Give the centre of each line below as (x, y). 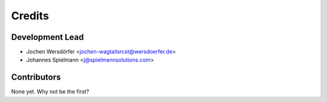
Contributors (36, 78)
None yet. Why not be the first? (50, 92)
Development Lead (48, 37)
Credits (30, 16)
